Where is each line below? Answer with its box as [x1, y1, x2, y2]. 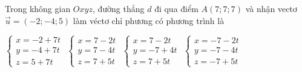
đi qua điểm [154, 2, 199, 14]
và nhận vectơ [245, 2, 297, 14]
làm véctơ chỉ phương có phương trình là [73, 14, 225, 26]
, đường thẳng [92, 2, 145, 14]
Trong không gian [5, 2, 71, 14]
